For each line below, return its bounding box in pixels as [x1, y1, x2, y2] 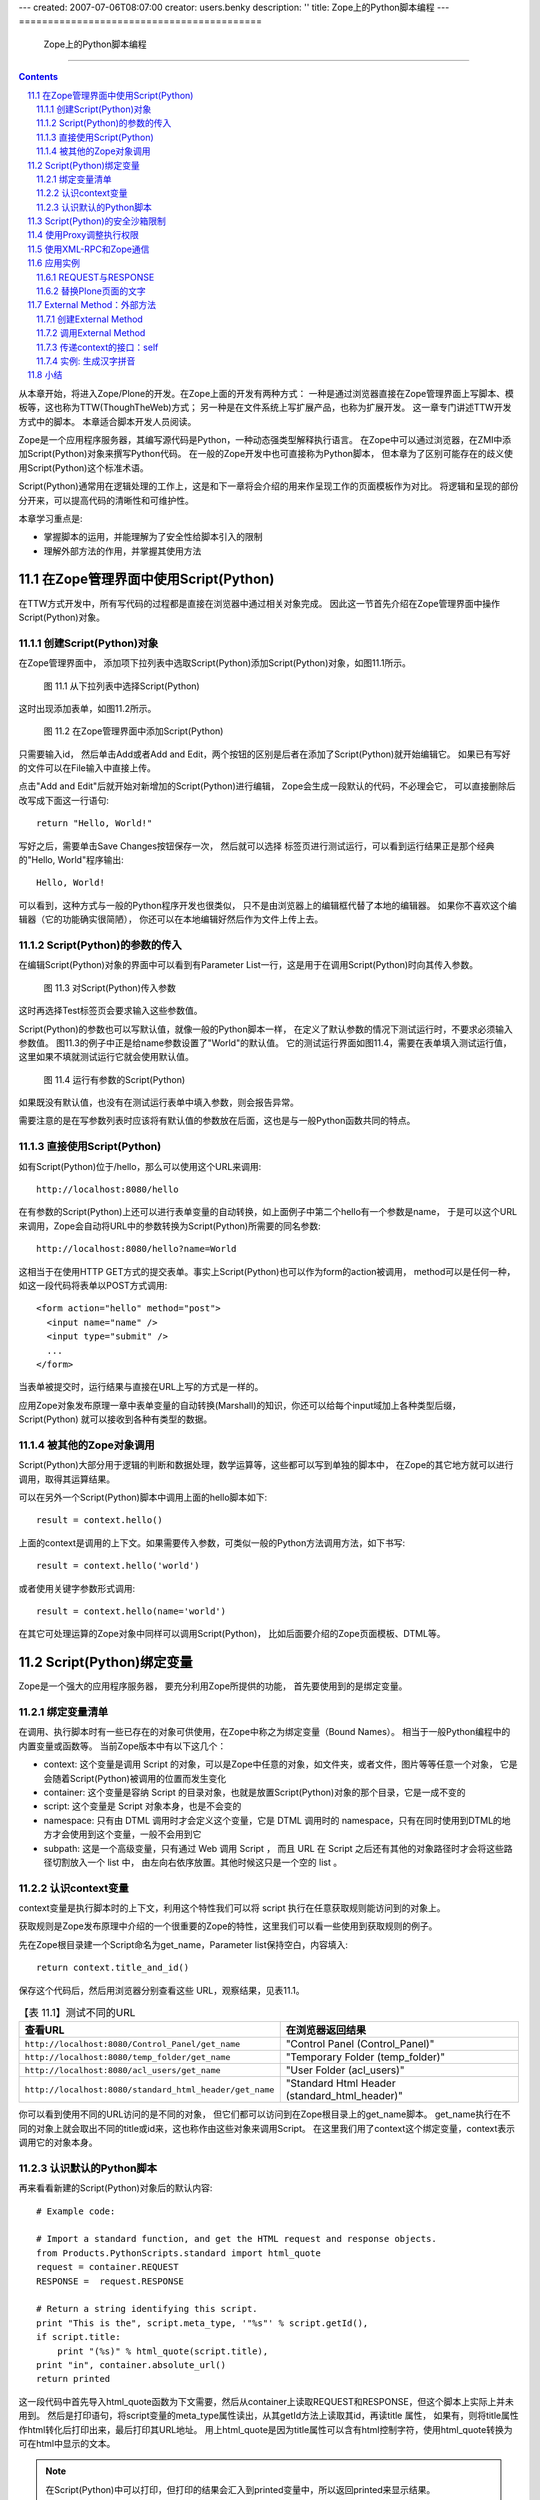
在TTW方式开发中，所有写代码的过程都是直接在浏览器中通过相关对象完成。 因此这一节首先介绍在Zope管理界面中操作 [18, 597, 500, 609]
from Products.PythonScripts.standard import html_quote [36, 2247, 322, 2259]
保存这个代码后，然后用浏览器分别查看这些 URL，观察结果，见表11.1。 [18, 1984, 305, 1996]
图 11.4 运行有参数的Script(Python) [43, 1073, 186, 1085]
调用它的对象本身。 [18, 2136, 98, 2149]
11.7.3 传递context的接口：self [36, 341, 159, 353]
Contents [18, 71, 59, 83]
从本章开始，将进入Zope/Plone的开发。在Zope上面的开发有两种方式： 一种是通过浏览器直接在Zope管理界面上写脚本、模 [18, 387, 514, 399]
